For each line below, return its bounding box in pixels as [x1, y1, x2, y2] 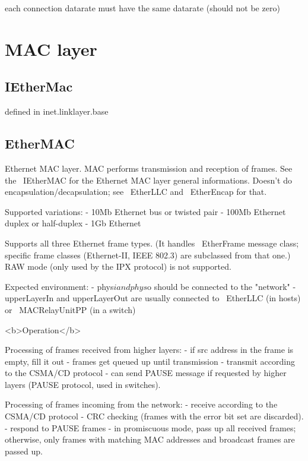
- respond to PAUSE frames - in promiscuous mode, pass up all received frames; [5, 421, 296, 434]
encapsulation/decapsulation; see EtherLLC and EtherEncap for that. [5, 185, 267, 198]
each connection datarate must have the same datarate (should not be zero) [5, 2, 280, 14]
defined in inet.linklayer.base [5, 105, 109, 118]
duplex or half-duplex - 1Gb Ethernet [5, 217, 141, 229]
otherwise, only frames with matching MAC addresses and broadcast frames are [5, 433, 295, 446]
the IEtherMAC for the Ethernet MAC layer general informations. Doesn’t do [5, 173, 292, 186]
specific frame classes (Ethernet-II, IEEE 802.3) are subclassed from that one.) [5, 248, 291, 261]
